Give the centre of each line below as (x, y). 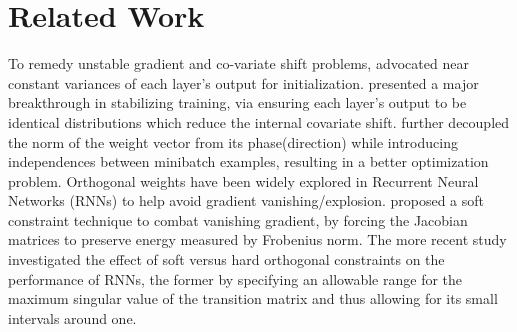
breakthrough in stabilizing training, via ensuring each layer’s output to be (237, 102)
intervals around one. (72, 317)
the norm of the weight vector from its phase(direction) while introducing (233, 141)
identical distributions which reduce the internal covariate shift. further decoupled (259, 121)
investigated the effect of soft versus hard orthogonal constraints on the (226, 259)
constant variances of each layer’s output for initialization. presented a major (243, 82)
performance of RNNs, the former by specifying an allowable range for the (235, 278)
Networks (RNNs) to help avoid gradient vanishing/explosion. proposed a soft (246, 200)
